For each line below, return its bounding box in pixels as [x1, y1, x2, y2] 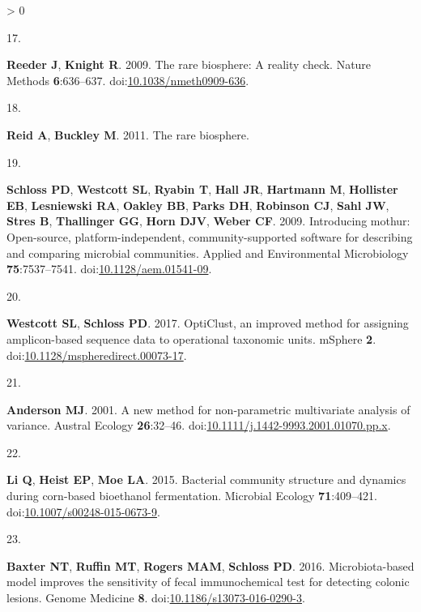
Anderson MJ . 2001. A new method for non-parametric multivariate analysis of [6, 400, 410, 417]
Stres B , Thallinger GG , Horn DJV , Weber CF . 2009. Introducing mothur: [6, 212, 410, 229]
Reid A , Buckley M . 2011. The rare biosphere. [6, 126, 249, 143]
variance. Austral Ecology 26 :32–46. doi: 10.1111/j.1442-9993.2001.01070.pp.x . [6, 417, 391, 434]
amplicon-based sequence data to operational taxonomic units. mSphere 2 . [6, 330, 376, 347]
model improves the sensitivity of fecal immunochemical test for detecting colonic [6, 573, 410, 590]
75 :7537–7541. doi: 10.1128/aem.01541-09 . [6, 260, 212, 277]
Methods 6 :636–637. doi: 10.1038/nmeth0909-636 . [6, 71, 249, 88]
